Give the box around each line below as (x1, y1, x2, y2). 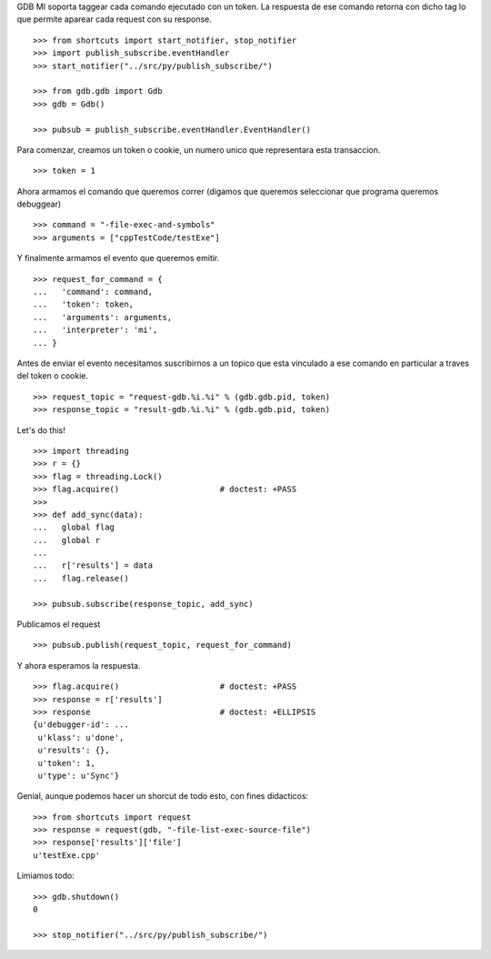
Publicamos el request (16, 619, 101, 630)
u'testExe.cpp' (33, 850, 101, 860)
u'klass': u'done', (37, 732, 125, 742)
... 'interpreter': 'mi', (33, 325, 158, 336)
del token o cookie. (16, 370, 89, 381)
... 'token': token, (33, 299, 135, 309)
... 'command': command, (33, 287, 154, 298)
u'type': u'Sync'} (37, 770, 120, 781)
